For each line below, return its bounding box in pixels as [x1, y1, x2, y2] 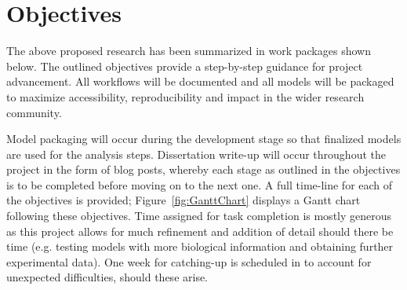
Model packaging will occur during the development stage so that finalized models [6, 130, 402, 147]
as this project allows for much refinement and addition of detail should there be [6, 222, 394, 239]
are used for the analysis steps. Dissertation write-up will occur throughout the [6, 145, 386, 162]
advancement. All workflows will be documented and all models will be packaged [6, 73, 394, 90]
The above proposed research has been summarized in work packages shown [6, 42, 371, 59]
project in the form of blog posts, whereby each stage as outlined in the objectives [6, 161, 401, 178]
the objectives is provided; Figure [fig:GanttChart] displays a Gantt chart [6, 192, 361, 208]
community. [6, 104, 62, 120]
